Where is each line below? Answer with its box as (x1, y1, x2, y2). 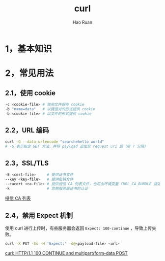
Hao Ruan (72, 19, 93, 25)
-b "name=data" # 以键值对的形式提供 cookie (5, 106, 96, 111)
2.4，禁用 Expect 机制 (5, 211, 73, 220)
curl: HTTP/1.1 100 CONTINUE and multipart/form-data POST (5, 250, 128, 256)
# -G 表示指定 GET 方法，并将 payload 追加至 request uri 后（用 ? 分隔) (5, 144, 146, 149)
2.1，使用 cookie (5, 89, 55, 97)
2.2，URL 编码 (5, 126, 49, 134)
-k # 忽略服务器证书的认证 (5, 186, 88, 191)
